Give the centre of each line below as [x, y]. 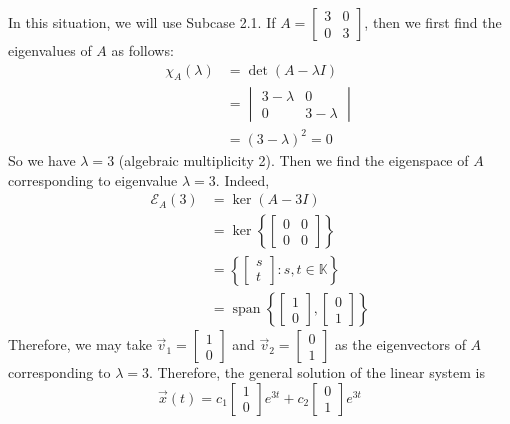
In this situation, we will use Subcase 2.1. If [142, 22]
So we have [42, 159]
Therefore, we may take [80, 344]
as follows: [142, 50]
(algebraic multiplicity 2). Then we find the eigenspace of [293, 159]
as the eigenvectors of [400, 344]
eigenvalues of [50, 50]
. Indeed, [242, 179]
